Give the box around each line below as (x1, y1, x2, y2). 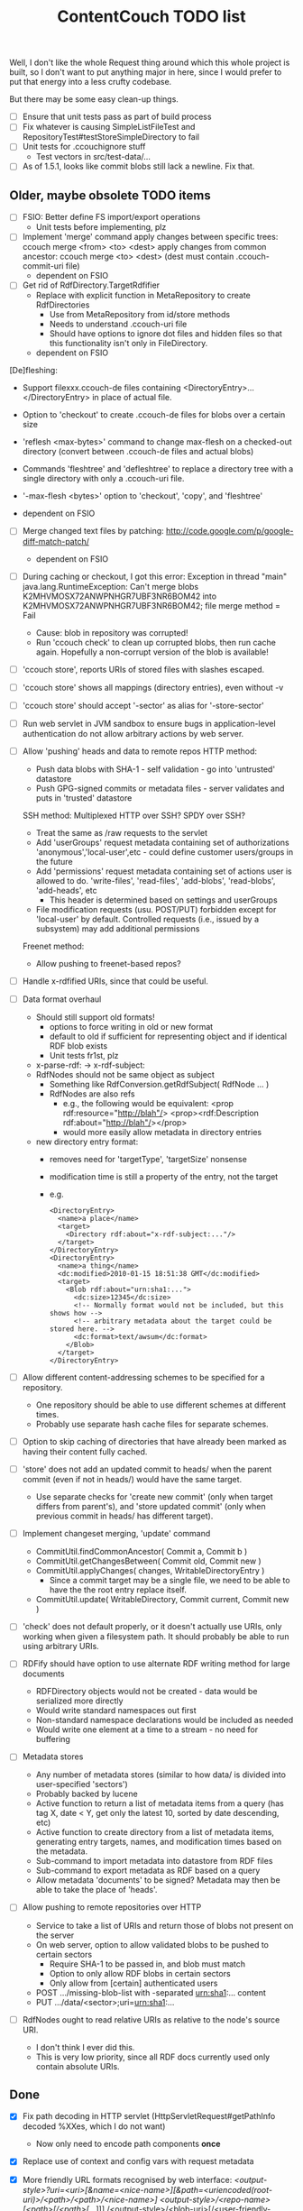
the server (35, 1930, 75, 1940)
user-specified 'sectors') (35, 1779, 128, 1790)
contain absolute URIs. (35, 2060, 120, 2071)
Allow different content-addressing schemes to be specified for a (22, 1372, 265, 1382)
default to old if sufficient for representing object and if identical (49, 1031, 288, 1041)
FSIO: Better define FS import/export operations (22, 212, 201, 223)
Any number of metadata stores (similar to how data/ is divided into (35, 1769, 287, 1780)
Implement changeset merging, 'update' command (22, 1528, 211, 1539)
